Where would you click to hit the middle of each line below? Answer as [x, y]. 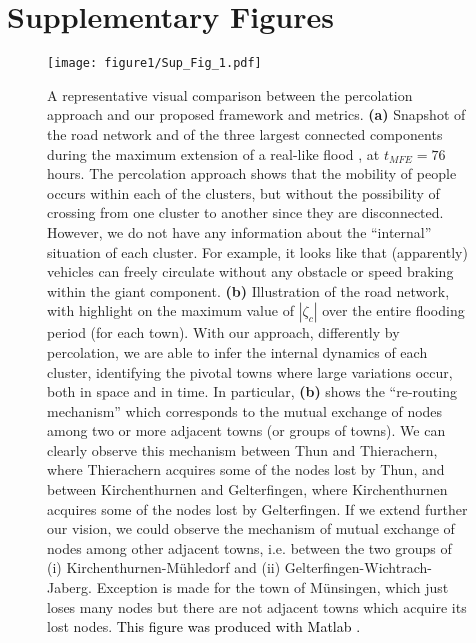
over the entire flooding [393, 310]
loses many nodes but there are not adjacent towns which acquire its [257, 606]
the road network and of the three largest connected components [245, 133]
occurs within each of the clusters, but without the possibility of [243, 192]
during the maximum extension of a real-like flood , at [213, 153]
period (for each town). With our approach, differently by [223, 332]
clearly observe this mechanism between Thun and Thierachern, [242, 449]
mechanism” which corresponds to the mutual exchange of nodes [245, 410]
